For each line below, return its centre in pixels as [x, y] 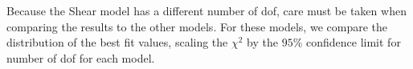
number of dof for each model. [81, 57]
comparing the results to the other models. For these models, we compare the [197, 26]
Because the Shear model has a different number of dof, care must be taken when [206, 10]
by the [262, 42]
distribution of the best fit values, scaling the [117, 42]
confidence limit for [353, 42]
